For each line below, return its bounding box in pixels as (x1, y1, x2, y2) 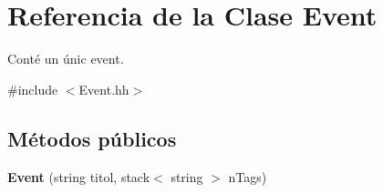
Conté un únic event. (7, 49, 124, 68)
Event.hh (78, 79, 129, 98)
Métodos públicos (7, 124, 177, 152)
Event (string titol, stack (7, 167, 150, 186)
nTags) (228, 167, 267, 186)
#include (7, 79, 58, 98)
